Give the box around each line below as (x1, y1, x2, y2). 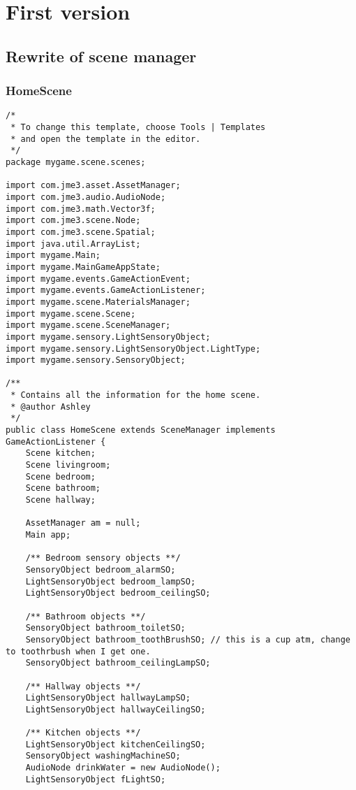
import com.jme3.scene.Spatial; (6, 227, 156, 237)
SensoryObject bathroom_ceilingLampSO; (25, 658, 211, 668)
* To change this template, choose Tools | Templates (10, 122, 266, 133)
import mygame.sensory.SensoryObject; (6, 355, 186, 366)
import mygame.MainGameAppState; (6, 261, 161, 272)
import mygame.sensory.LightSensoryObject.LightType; (6, 343, 261, 354)
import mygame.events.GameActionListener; (6, 285, 206, 296)
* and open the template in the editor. (10, 134, 201, 144)
